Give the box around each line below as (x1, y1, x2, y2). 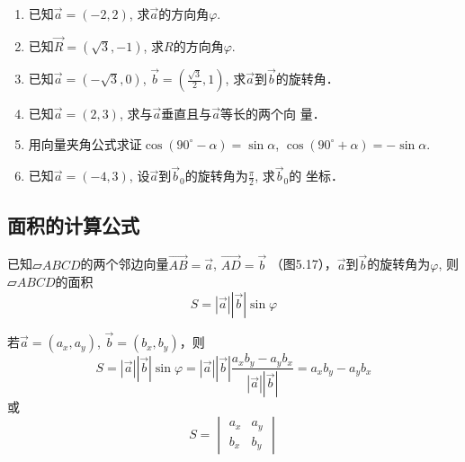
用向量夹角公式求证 (28, 134, 142, 153)
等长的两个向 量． (220, 104, 326, 123)
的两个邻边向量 (80, 254, 169, 273)
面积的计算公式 (7, 210, 139, 238)
